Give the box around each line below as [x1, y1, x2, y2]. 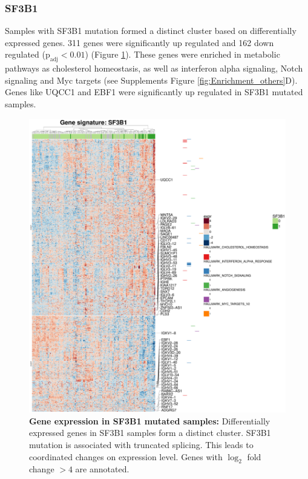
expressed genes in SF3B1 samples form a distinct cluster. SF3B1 [29, 426, 271, 439]
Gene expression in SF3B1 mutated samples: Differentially [29, 414, 270, 427]
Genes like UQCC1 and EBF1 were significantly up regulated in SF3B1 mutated [5, 85, 303, 98]
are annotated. [75, 463, 129, 475]
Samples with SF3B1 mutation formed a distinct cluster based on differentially [5, 24, 297, 37]
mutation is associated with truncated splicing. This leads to [29, 438, 254, 451]
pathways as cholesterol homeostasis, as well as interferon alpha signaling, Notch [5, 62, 303, 75]
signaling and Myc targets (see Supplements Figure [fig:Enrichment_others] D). [5, 73, 298, 86]
